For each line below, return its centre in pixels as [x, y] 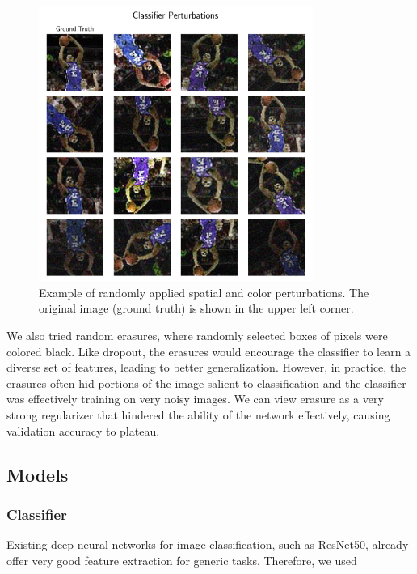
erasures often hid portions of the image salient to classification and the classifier [206, 383]
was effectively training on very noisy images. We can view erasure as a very [195, 399]
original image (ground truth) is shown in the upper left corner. [196, 308]
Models [38, 474]
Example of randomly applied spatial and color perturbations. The [204, 292]
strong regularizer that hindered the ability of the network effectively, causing [198, 414]
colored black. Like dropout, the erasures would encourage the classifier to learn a [209, 351]
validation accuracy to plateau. [83, 430]
